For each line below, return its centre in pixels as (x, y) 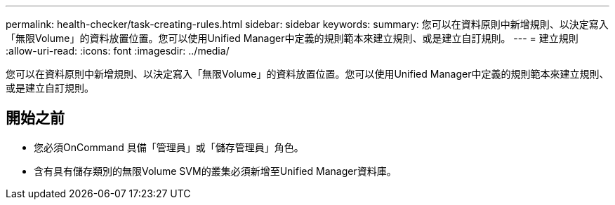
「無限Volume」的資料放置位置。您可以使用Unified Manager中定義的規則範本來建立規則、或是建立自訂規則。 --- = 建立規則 (292, 38)
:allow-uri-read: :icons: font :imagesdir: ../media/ (118, 51)
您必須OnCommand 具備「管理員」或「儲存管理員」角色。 (169, 147)
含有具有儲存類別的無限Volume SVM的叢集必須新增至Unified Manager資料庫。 (215, 171)
